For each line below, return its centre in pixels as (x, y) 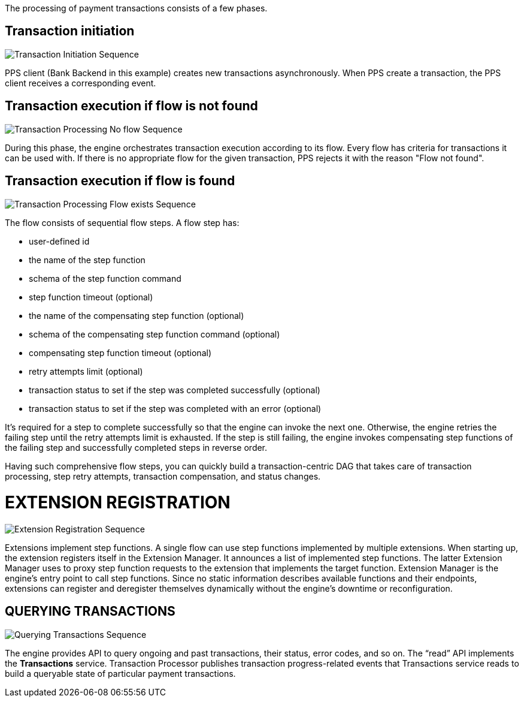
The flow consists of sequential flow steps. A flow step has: (122, 222)
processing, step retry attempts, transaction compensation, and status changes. (163, 476)
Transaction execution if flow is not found (131, 106)
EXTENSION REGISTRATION (118, 503)
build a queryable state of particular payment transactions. (120, 673)
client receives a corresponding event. (81, 83)
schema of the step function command (105, 278)
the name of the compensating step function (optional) (137, 315)
